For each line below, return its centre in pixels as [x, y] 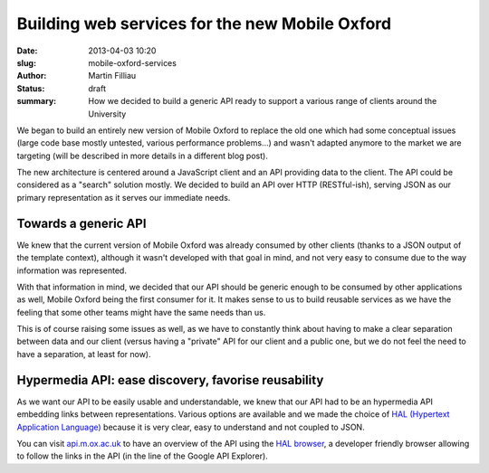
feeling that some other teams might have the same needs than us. [141, 312]
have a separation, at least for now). [84, 354]
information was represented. [72, 270]
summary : [37, 101]
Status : [31, 88]
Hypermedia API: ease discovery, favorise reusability [170, 380]
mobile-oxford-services [132, 62]
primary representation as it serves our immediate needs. [124, 197]
